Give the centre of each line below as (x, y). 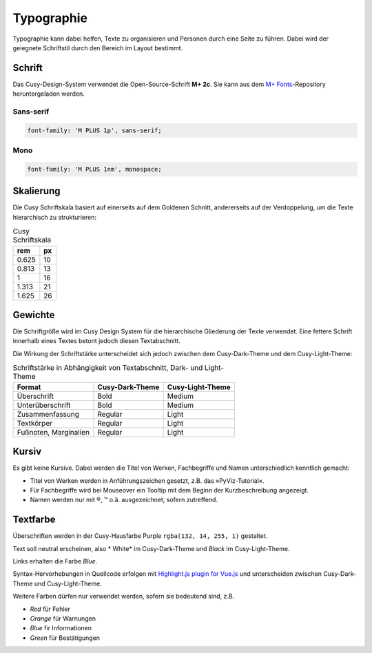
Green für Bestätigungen (65, 638)
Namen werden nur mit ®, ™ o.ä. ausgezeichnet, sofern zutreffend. (124, 500)
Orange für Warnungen (63, 618)
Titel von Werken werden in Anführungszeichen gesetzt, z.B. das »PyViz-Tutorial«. (147, 480)
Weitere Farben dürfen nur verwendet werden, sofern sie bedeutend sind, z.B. (124, 597)
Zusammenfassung (48, 414)
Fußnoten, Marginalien (53, 432)
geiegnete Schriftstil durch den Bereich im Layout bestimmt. (98, 48)
